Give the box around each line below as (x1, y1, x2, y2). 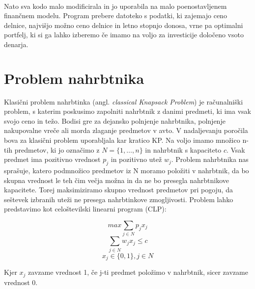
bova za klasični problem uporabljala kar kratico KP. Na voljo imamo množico (4, 135, 240, 145)
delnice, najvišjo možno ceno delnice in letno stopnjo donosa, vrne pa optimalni (4, 20, 243, 30)
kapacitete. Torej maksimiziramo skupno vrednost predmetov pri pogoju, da (4, 184, 233, 195)
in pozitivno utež (111, 154, 162, 164)
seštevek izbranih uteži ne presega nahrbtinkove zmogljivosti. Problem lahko (4, 194, 233, 204)
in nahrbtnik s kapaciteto (145, 144, 222, 155)
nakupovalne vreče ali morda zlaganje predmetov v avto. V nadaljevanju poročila (4, 125, 248, 135)
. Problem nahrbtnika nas (171, 154, 249, 164)
